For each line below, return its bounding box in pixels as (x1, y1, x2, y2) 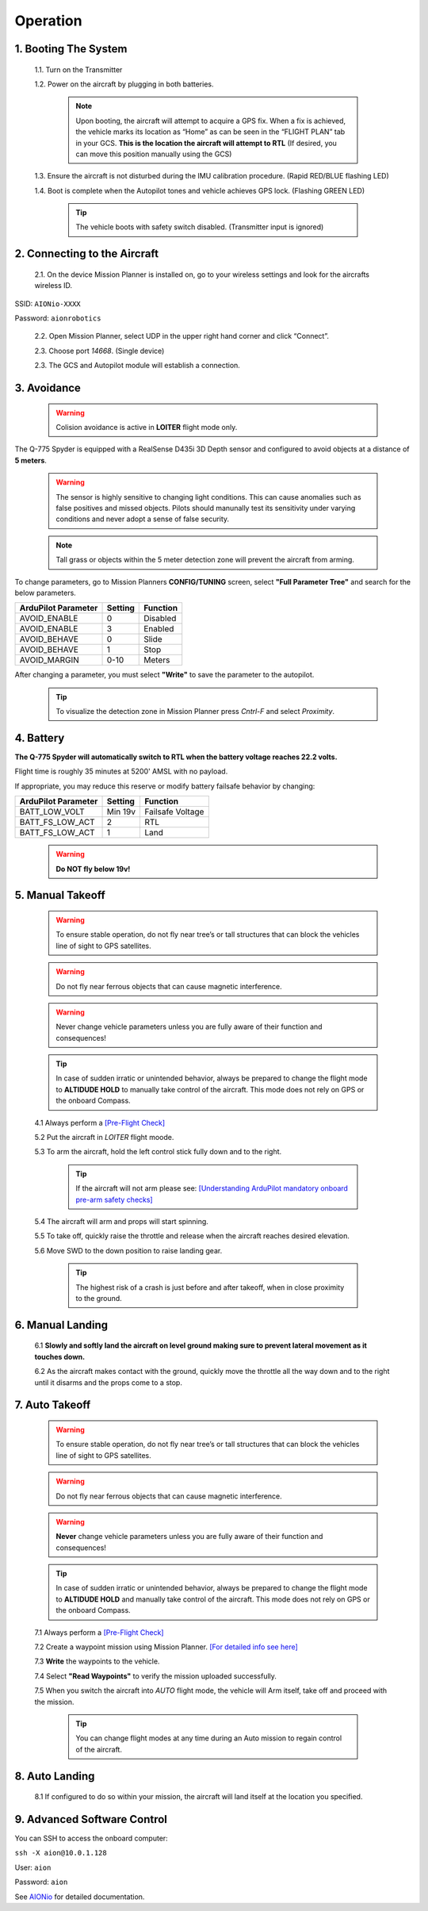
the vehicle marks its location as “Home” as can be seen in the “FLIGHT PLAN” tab (75, 127, 346, 136)
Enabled (143, 624, 174, 635)
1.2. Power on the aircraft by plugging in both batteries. (34, 79, 214, 89)
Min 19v (106, 806, 136, 817)
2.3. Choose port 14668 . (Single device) (34, 346, 165, 355)
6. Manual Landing (14, 1318, 109, 1332)
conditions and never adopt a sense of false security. (55, 514, 230, 524)
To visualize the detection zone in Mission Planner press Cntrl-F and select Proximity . (55, 707, 335, 716)
